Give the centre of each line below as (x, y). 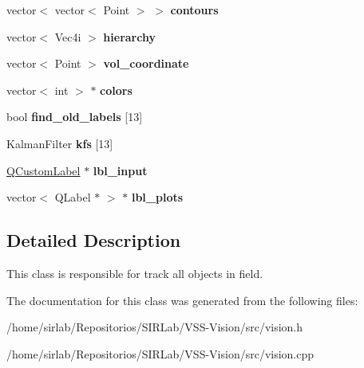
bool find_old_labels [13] (75, 117)
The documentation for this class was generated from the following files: (182, 300)
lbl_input (120, 170)
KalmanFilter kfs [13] (60, 143)
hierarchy (129, 36)
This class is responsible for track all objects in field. (135, 273)
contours (194, 10)
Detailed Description (94, 240)
